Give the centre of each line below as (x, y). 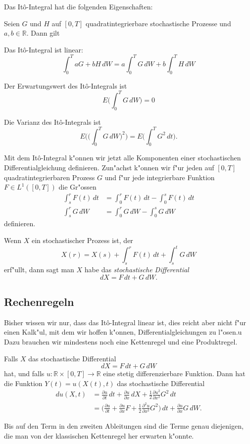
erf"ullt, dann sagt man (39, 269)
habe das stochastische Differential (137, 269)
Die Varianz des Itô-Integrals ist (52, 122)
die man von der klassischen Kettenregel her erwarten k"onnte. (99, 435)
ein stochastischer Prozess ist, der (82, 240)
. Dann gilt (43, 33)
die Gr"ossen (77, 187)
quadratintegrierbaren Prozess (50, 177)
